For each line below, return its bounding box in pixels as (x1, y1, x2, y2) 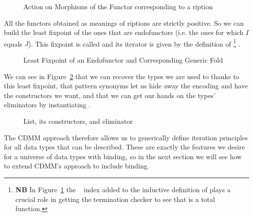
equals (4, 38, 22, 49)
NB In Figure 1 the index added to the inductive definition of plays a (15, 184, 231, 194)
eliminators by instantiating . (4, 100, 90, 110)
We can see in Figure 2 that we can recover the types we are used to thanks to (4, 71, 239, 81)
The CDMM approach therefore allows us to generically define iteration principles (4, 132, 248, 142)
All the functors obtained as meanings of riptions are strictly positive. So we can (4, 17, 244, 28)
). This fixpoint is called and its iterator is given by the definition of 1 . (28, 37, 240, 49)
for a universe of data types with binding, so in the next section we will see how (4, 151, 242, 161)
